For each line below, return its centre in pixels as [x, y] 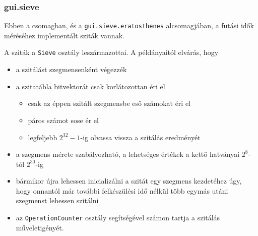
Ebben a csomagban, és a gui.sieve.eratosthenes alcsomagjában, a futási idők [129, 25]
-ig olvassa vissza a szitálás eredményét [140, 137]
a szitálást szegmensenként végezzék [71, 69]
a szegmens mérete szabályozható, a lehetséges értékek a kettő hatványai [128, 154]
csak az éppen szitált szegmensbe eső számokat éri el [109, 103]
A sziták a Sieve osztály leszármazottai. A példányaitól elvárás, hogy [111, 52]
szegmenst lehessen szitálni [57, 200]
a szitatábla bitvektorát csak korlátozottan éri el [90, 86]
